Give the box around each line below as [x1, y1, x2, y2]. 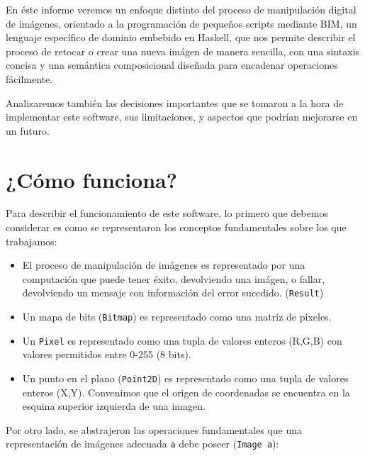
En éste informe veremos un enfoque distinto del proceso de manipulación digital [6, 2, 356, 16]
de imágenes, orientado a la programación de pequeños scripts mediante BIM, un [6, 16, 357, 30]
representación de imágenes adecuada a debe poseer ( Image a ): [6, 436, 279, 451]
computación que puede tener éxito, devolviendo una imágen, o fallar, [22, 271, 325, 286]
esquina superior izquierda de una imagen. [22, 399, 206, 413]
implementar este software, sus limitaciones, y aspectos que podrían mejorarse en [6, 109, 358, 124]
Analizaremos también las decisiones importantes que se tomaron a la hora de [6, 95, 344, 110]
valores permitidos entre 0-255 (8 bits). [22, 347, 191, 362]
